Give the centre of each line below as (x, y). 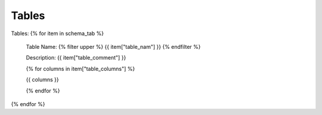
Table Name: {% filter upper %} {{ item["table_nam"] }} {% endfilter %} (113, 46)
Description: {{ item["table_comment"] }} (76, 58)
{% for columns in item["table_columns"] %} (80, 69)
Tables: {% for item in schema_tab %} (58, 33)
